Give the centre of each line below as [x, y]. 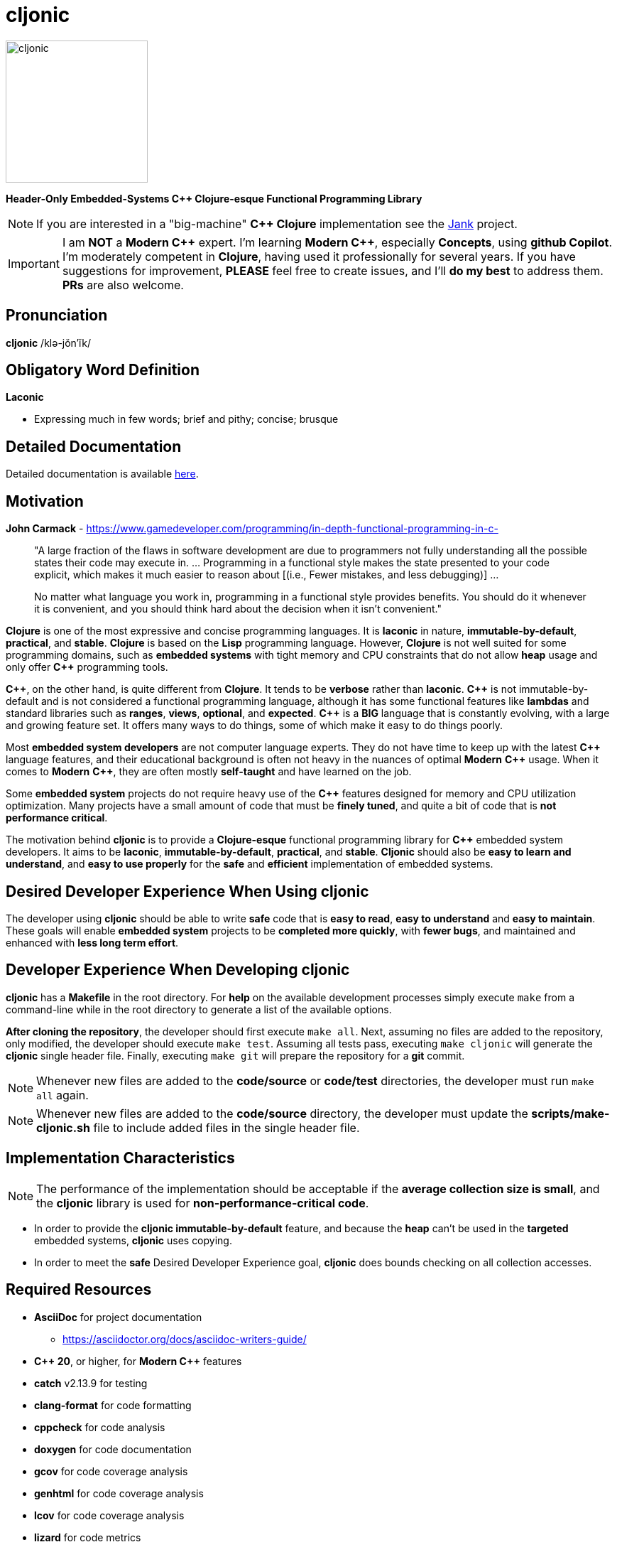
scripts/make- [570, 1113]
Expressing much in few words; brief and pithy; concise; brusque [186, 419]
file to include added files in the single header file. [226, 1127]
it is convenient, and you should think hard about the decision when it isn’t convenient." [238, 609]
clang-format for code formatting [113, 1405]
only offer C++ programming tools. [87, 667]
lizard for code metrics [88, 1537]
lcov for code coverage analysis [109, 1515]
